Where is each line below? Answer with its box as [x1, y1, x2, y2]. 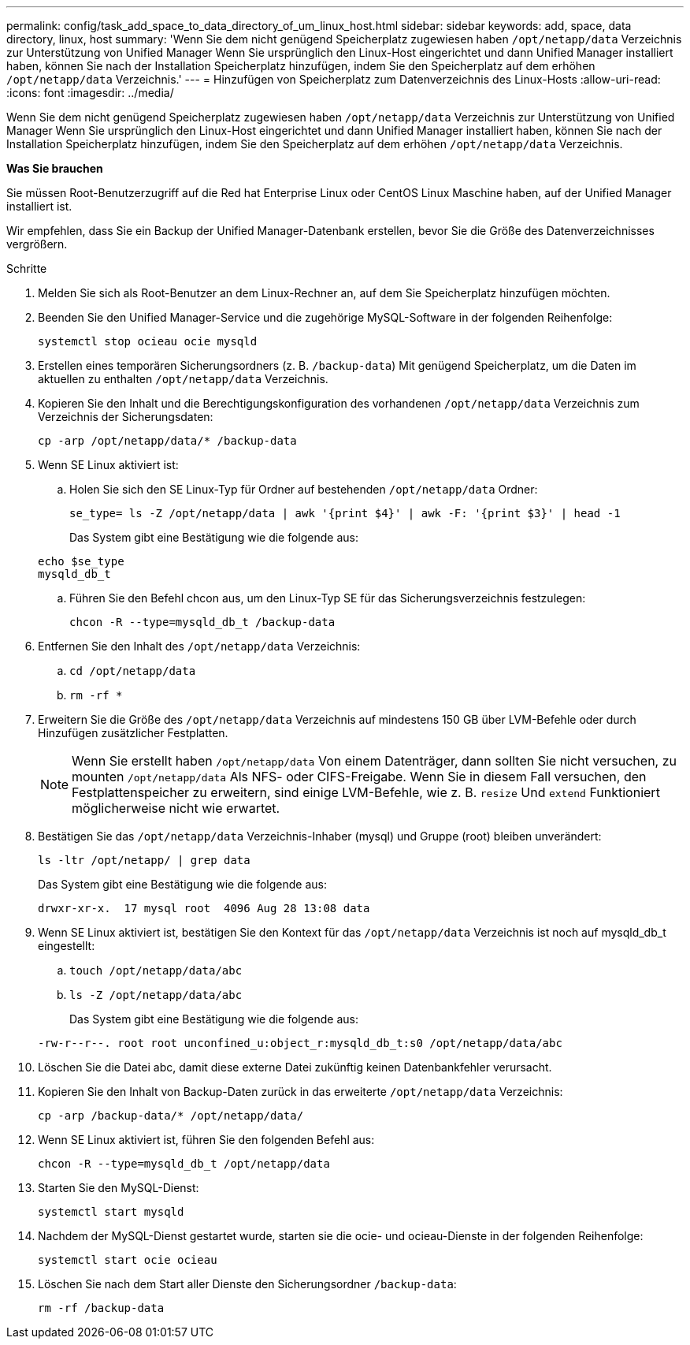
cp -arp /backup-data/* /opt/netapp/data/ [38, 1109, 304, 1122]
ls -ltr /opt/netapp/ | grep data [38, 854, 250, 866]
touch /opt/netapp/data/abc [69, 964, 243, 977]
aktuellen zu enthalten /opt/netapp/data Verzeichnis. [38, 372, 328, 386]
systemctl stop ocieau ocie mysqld [38, 335, 258, 348]
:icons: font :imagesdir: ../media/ [6, 86, 174, 99]
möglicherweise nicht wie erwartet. [72, 800, 280, 816]
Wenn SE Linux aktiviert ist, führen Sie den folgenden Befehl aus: [38, 1133, 375, 1146]
